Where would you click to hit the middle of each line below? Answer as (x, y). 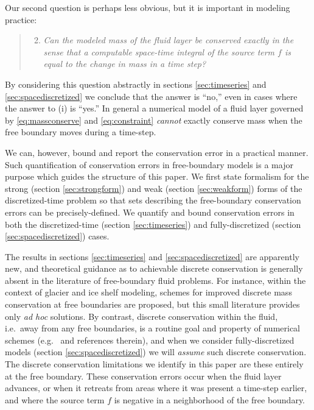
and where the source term (55, 399)
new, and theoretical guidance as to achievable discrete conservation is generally (154, 268)
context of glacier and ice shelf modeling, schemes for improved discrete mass (148, 292)
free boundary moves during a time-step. (81, 132)
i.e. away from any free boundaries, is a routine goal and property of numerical (153, 328)
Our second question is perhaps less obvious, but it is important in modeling (148, 7)
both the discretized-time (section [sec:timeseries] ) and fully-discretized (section (153, 224)
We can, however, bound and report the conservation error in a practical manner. (157, 152)
